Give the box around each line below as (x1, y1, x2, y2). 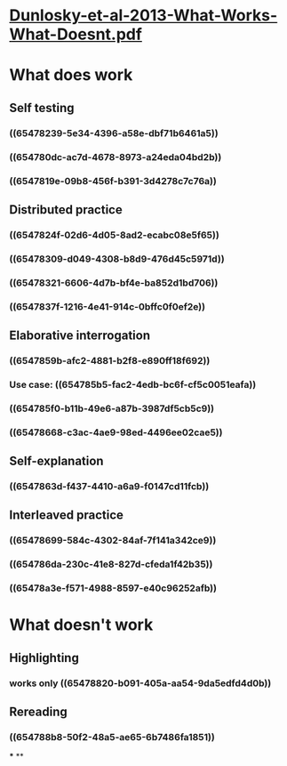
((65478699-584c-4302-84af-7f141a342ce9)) (9, 535, 217, 547)
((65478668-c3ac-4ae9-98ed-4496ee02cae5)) (9, 426, 223, 439)
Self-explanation (9, 454, 104, 469)
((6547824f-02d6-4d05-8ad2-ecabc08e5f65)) (9, 229, 219, 241)
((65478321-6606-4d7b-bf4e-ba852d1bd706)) (9, 277, 219, 289)
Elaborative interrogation (9, 328, 151, 343)
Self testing (9, 100, 75, 116)
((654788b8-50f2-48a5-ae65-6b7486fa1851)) (9, 730, 215, 743)
